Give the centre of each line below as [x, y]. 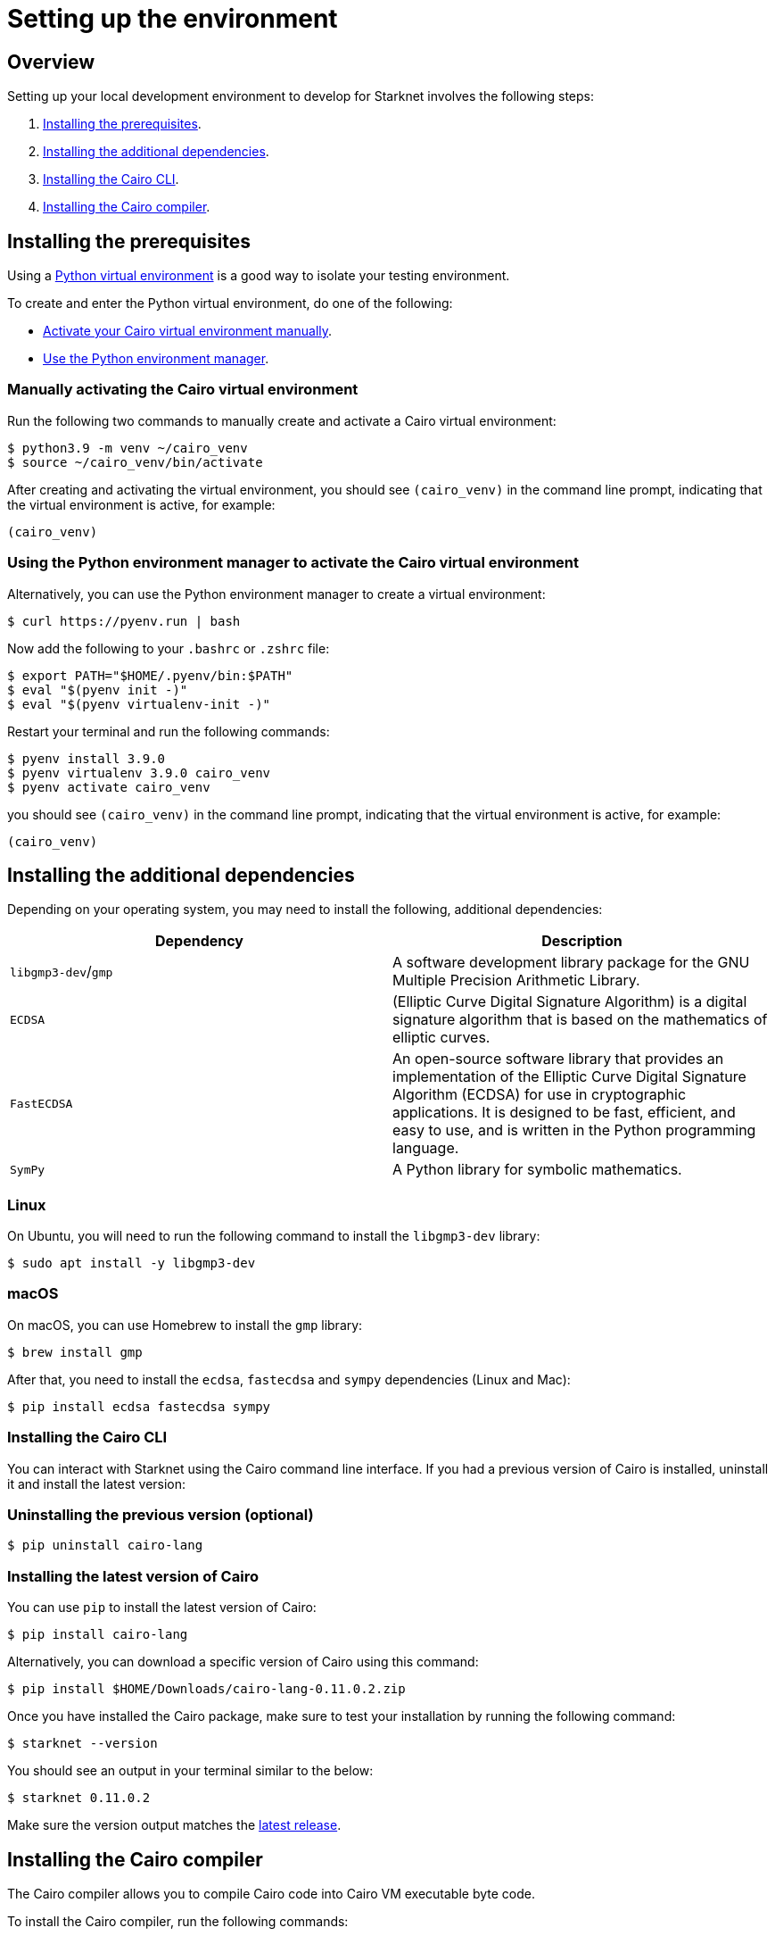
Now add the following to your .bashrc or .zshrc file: [169, 648]
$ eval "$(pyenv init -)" [98, 690]
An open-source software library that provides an [558, 1059]
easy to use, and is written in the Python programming [574, 1130]
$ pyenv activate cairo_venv [109, 787]
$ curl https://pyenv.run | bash [124, 621]
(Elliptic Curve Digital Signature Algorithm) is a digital [570, 1002]
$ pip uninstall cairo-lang [105, 1545]
